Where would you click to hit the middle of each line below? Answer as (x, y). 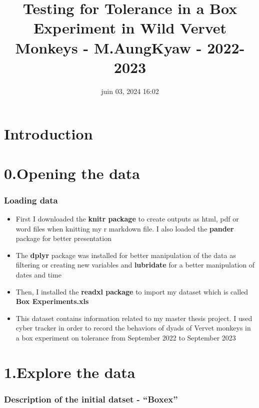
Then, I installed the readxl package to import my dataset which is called (132, 291)
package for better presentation (63, 238)
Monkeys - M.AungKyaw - (108, 47)
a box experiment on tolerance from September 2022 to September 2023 (126, 337)
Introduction (48, 134)
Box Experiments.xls (52, 301)
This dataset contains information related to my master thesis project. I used (134, 318)
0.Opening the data (72, 173)
